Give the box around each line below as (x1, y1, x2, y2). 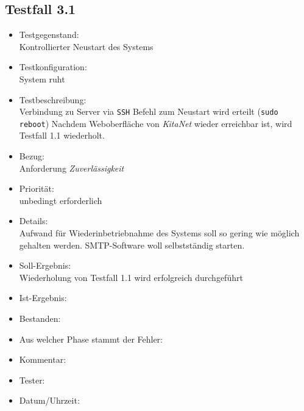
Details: (19, 214, 48, 227)
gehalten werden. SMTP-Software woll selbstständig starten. (19, 238, 245, 251)
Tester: (19, 373, 45, 386)
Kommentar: (19, 353, 66, 366)
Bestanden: (19, 312, 61, 325)
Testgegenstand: (19, 28, 79, 41)
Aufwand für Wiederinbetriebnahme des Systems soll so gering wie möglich (19, 227, 300, 239)
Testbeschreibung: (19, 93, 87, 106)
